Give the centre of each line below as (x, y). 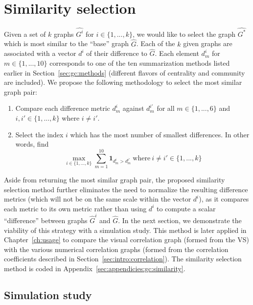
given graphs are (208, 43)
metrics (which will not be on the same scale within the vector (98, 199)
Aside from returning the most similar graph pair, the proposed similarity (115, 179)
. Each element (177, 53)
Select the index (39, 134)
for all (166, 108)
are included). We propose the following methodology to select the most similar (123, 82)
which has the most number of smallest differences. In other (160, 134)
